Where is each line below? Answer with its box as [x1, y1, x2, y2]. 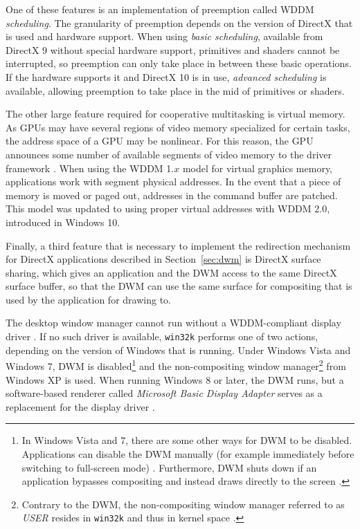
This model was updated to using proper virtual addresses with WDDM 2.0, [6, 201, 330, 216]
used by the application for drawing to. [6, 292, 171, 306]
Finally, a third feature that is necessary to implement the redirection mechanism [6, 238, 351, 252]
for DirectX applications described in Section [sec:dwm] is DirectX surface [6, 252, 321, 266]
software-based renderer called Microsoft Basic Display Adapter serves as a [6, 386, 323, 400]
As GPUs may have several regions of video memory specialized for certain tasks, [6, 120, 350, 134]
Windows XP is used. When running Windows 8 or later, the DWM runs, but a [6, 372, 344, 387]
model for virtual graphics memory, [182, 160, 333, 175]
